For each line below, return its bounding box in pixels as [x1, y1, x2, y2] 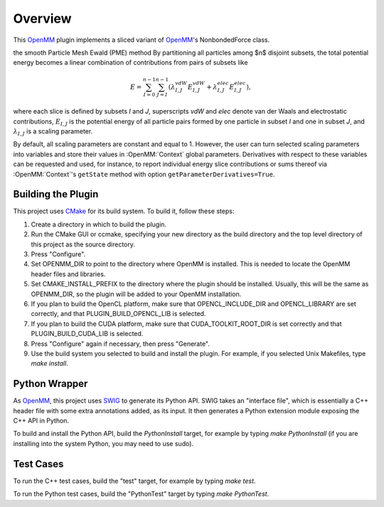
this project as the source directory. [31, 240, 135, 249]
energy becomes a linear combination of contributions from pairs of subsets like [13, 58, 248, 67]
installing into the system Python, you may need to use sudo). [13, 439, 194, 447]
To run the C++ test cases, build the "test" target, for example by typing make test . [13, 476, 256, 485]
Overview [13, 11, 72, 26]
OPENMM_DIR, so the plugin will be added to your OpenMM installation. [31, 290, 242, 298]
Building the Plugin [13, 188, 99, 200]
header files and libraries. [31, 270, 106, 278]
